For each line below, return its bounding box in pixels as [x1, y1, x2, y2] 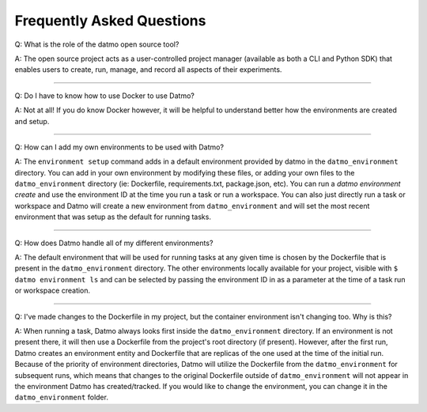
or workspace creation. [14, 285, 91, 296]
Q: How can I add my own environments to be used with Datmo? [14, 142, 225, 152]
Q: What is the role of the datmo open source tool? [14, 40, 179, 49]
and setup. [14, 116, 50, 126]
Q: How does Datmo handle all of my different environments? [14, 238, 213, 248]
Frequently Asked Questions [14, 12, 206, 29]
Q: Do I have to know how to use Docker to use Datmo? [14, 91, 195, 100]
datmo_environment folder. [14, 392, 108, 403]
